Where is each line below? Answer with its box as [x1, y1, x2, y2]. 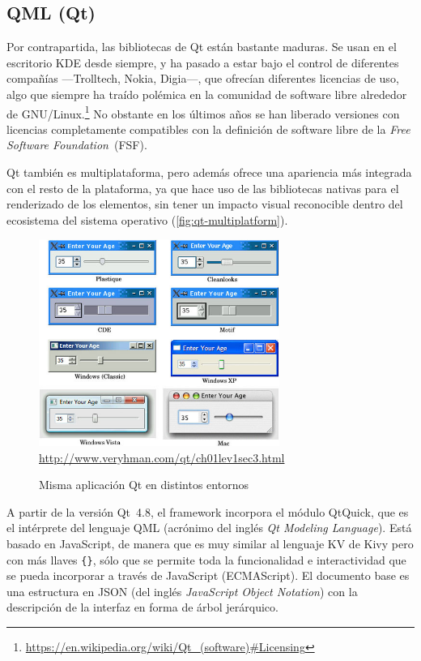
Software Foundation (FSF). [6, 136, 147, 153]
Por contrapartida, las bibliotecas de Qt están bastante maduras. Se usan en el [6, 38, 397, 55]
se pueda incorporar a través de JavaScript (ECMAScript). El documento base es [6, 567, 410, 584]
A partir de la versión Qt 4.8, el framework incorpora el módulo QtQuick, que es [6, 503, 409, 520]
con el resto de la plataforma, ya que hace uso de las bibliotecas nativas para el [6, 179, 399, 196]
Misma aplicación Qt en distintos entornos [39, 476, 249, 493]
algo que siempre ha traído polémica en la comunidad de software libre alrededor [6, 85, 407, 102]
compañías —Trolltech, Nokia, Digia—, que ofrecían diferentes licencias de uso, [6, 70, 399, 87]
